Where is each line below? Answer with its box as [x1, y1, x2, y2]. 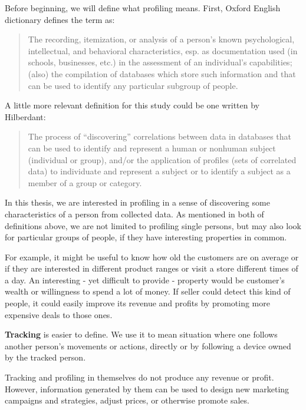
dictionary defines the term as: [5, 13, 115, 25]
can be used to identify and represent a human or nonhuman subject [28, 141, 276, 154]
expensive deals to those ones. [5, 308, 113, 320]
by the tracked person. [5, 351, 86, 363]
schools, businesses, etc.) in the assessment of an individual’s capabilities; [28, 56, 292, 68]
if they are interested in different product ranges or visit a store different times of [5, 262, 298, 275]
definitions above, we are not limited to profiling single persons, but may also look [5, 219, 301, 232]
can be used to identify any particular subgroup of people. [28, 79, 238, 91]
